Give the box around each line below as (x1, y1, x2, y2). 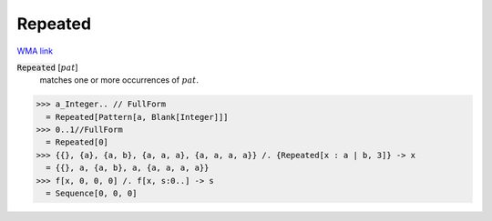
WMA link (16, 45, 54, 56)
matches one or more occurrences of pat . (39, 75, 200, 85)
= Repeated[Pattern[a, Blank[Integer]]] (46, 112, 229, 122)
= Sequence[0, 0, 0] (46, 188, 138, 199)
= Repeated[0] (46, 137, 109, 147)
